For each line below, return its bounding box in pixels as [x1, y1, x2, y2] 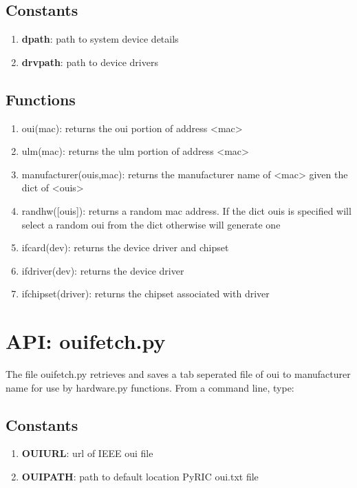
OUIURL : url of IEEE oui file [21, 446, 153, 460]
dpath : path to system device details [21, 32, 179, 46]
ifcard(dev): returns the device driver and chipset [21, 240, 229, 255]
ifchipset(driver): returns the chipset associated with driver [21, 286, 270, 301]
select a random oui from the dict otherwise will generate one [21, 217, 281, 231]
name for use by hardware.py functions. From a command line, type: [6, 380, 294, 394]
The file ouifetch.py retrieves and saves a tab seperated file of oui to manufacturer [6, 367, 351, 381]
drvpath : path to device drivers [21, 54, 158, 69]
